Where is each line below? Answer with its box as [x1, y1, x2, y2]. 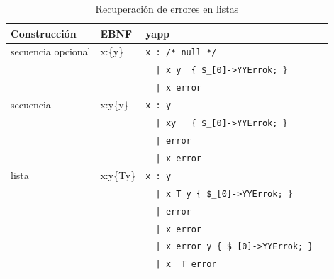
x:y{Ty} [100, 167, 136, 182]
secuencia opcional [11, 44, 91, 59]
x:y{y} [100, 97, 129, 112]
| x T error [155, 259, 217, 270]
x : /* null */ [145, 47, 217, 58]
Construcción [11, 25, 77, 40]
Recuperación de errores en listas [95, 1, 239, 16]
